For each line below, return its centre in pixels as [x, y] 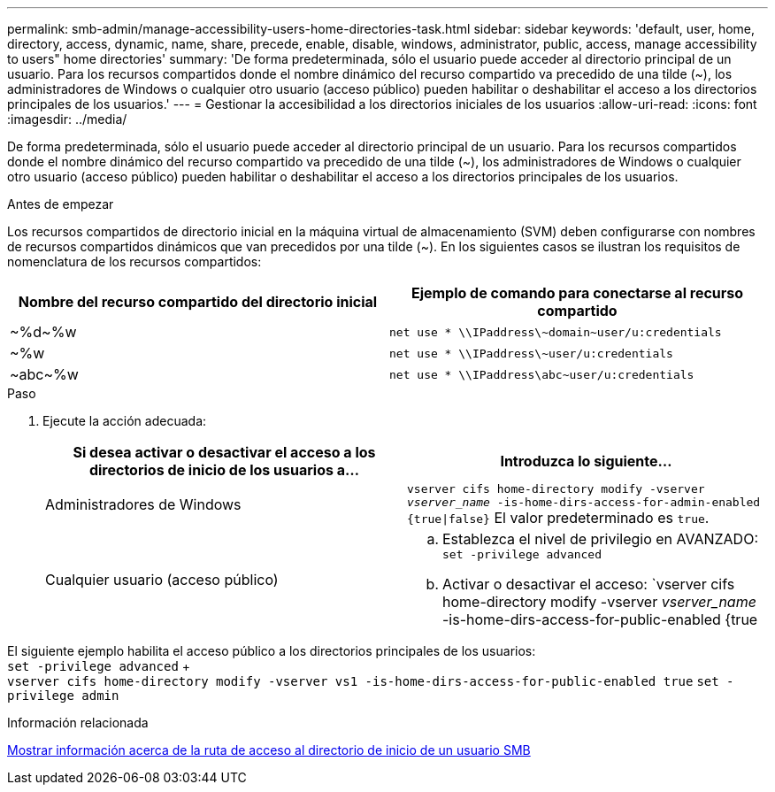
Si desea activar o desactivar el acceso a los [224, 452]
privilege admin [63, 696]
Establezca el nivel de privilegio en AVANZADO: [601, 539]
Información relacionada [78, 723]
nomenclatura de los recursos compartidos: [134, 261]
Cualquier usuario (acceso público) [162, 579]
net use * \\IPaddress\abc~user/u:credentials [542, 374]
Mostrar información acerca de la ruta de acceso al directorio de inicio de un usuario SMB [269, 750]
